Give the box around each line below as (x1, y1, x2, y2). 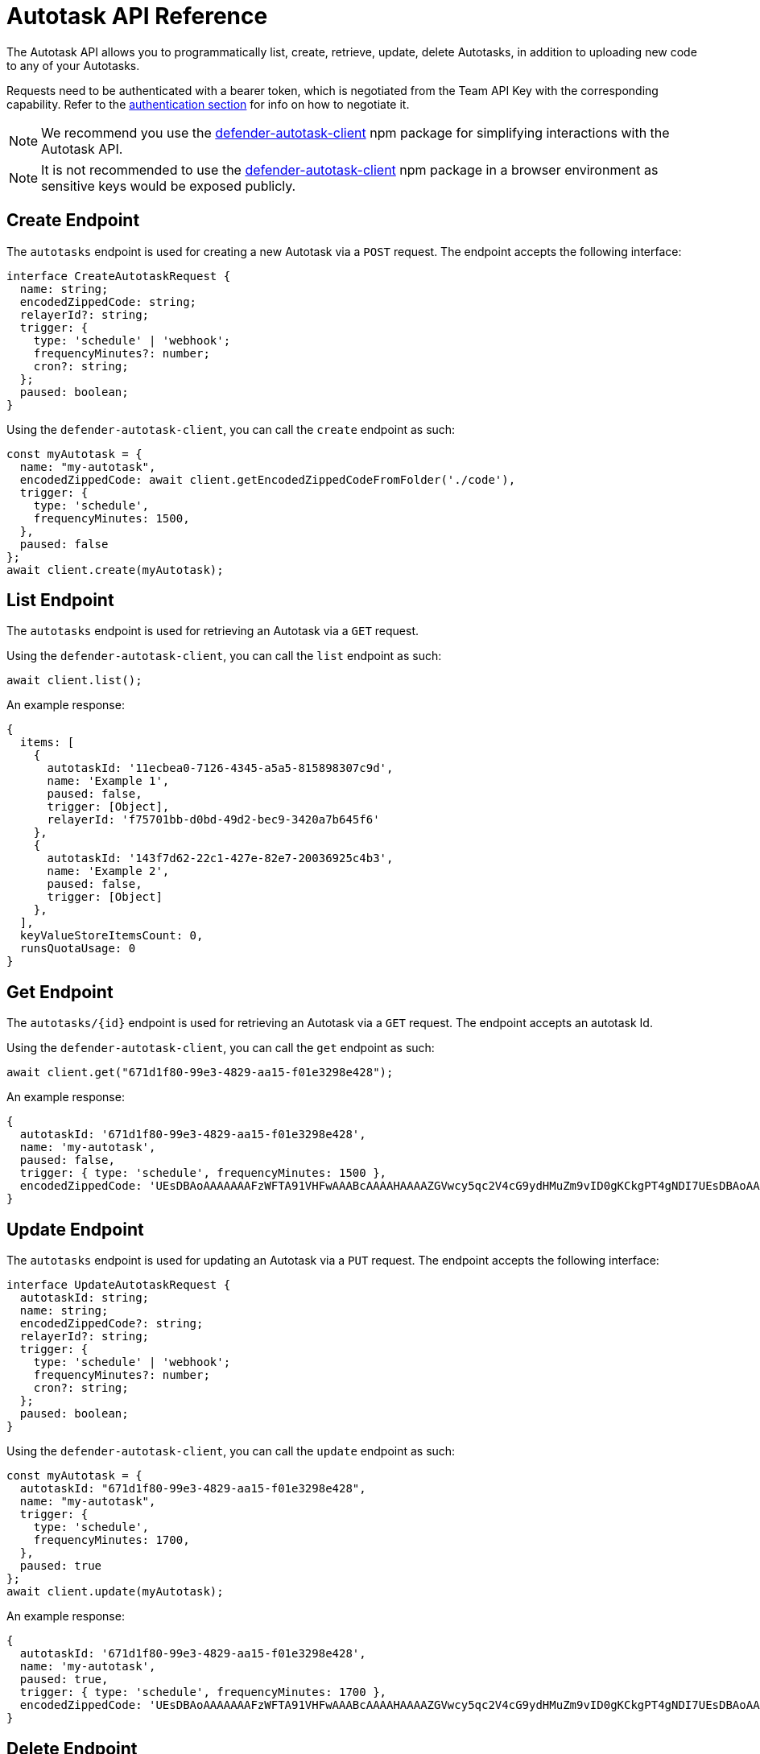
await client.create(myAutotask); (6, 563, 224, 576)
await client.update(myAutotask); (6, 1585, 224, 1599)
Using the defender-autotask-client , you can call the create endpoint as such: (6, 422, 456, 436)
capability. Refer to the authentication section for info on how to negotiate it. (6, 97, 410, 111)
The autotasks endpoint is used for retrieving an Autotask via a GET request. (6, 624, 419, 638)
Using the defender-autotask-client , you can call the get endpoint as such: (6, 1041, 435, 1055)
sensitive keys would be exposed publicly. (41, 177, 296, 194)
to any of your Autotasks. (6, 58, 140, 72)
